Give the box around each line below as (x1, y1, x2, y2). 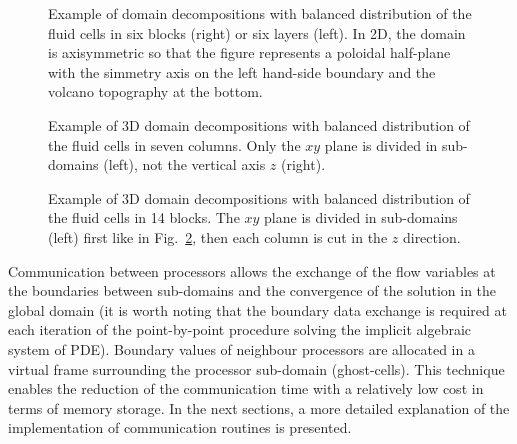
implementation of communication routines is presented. (8, 417, 352, 438)
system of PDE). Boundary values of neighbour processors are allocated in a (8, 338, 475, 359)
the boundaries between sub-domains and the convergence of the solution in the (8, 280, 497, 301)
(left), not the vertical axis (103, 154, 266, 175)
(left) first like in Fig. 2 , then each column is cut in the (48, 226, 388, 247)
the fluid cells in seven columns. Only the (48, 134, 301, 155)
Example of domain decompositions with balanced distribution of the (48, 3, 472, 23)
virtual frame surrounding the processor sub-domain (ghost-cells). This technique (8, 358, 505, 379)
